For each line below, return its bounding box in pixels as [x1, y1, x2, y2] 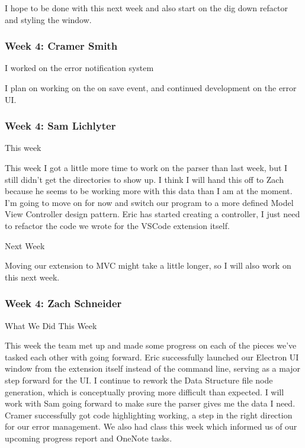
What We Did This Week [5, 319, 97, 331]
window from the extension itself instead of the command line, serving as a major [5, 362, 301, 375]
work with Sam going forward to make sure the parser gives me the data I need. [5, 397, 296, 410]
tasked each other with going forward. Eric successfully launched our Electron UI [5, 350, 299, 363]
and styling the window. [5, 13, 92, 25]
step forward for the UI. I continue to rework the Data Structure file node [5, 373, 273, 386]
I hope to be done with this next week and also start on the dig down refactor [5, 2, 288, 14]
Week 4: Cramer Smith [5, 38, 118, 53]
